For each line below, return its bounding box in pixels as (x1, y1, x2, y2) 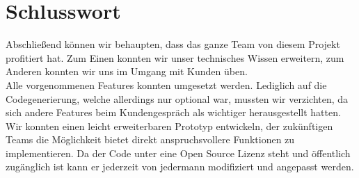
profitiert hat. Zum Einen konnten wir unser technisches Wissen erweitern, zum (6, 50, 344, 65)
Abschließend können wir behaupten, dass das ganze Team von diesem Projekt (6, 37, 340, 51)
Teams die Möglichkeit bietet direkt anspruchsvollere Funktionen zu (6, 132, 295, 147)
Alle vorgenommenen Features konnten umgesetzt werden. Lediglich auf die (6, 77, 327, 92)
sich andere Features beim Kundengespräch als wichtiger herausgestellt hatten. (6, 105, 341, 120)
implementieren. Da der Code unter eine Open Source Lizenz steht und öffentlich (6, 145, 351, 160)
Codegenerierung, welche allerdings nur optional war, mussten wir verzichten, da (6, 91, 349, 106)
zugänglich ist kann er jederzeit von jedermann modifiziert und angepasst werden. (6, 159, 354, 174)
